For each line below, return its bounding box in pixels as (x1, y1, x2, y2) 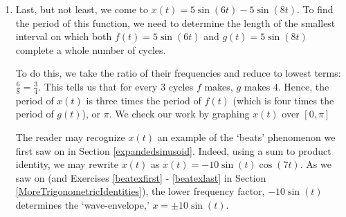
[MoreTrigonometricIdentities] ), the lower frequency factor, (15, 184, 265, 198)
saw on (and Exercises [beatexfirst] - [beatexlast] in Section (15, 170, 266, 185)
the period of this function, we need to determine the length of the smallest (15, 15, 336, 30)
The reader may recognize (15, 129, 125, 144)
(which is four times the (233, 93, 334, 107)
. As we (300, 157, 331, 171)
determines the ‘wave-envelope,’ (15, 197, 149, 211)
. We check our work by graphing (109, 106, 250, 121)
